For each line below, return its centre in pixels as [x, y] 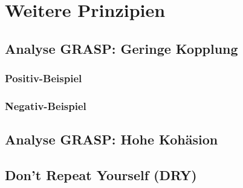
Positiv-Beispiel [44, 78]
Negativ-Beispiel [46, 105]
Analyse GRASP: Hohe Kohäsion [112, 139]
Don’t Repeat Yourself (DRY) [101, 175]
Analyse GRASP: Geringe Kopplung [121, 48]
